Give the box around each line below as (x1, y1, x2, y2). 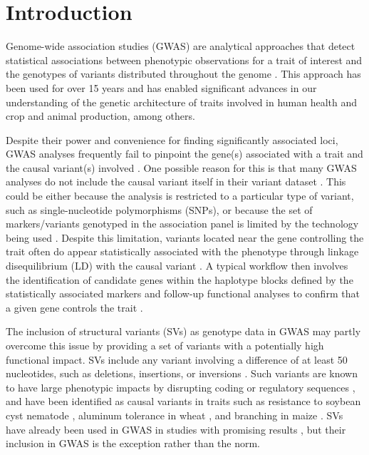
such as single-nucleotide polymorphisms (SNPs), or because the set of (6, 202, 313, 217)
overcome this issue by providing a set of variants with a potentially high (6, 338, 324, 352)
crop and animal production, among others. (6, 108, 195, 123)
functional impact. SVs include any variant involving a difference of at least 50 (6, 352, 348, 367)
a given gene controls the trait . (6, 300, 143, 315)
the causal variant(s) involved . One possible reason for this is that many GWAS (6, 160, 357, 175)
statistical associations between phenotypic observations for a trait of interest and (6, 52, 363, 67)
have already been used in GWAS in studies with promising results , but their (6, 421, 346, 436)
